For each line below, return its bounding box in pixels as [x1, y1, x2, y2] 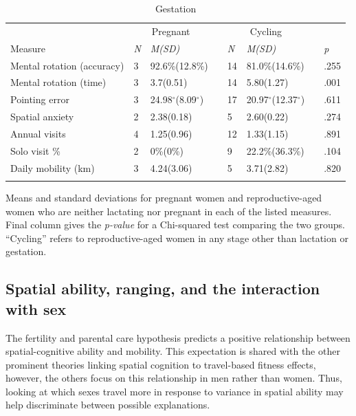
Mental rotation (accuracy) [10, 58, 124, 72]
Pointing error [10, 92, 69, 107]
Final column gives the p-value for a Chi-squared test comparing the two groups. [5, 217, 345, 232]
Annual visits [10, 126, 66, 140]
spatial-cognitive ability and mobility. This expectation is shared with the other [5, 344, 340, 358]
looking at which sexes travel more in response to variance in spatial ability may [5, 384, 344, 398]
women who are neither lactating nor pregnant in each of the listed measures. [5, 204, 332, 218]
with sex [5, 298, 67, 319]
